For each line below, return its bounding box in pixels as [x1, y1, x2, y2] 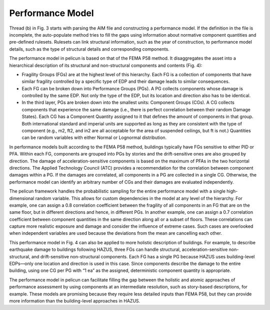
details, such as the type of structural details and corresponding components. [9, 46, 169, 52]
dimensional [9, 195, 34, 201]
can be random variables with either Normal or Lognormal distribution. [21, 134, 167, 140]
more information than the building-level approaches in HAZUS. [9, 298, 140, 303]
